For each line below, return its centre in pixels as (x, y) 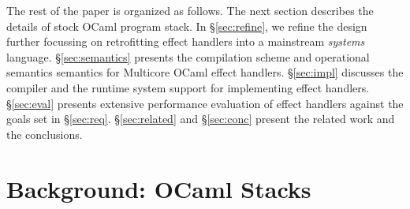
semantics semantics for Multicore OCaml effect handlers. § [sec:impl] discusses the (205, 72)
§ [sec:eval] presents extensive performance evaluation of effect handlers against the (205, 103)
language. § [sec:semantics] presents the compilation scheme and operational (188, 56)
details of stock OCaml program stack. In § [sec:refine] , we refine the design (187, 26)
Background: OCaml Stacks (159, 188)
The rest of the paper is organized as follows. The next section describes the (190, 10)
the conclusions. (45, 134)
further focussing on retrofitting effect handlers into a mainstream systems (186, 41)
